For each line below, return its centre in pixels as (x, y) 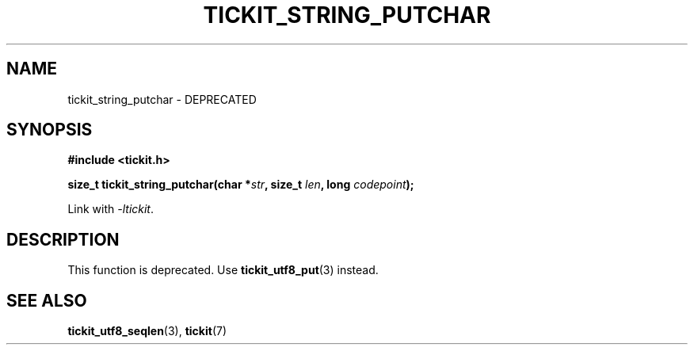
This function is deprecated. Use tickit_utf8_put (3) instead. (223, 270)
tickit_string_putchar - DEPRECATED (162, 99)
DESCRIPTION (63, 239)
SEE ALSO (47, 300)
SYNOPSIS (50, 130)
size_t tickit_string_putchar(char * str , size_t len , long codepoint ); (241, 185)
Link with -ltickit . (111, 209)
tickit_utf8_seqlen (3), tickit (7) (147, 331)
